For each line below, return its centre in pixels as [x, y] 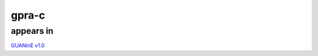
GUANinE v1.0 [28, 45]
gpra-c [28, 15]
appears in [32, 31]
